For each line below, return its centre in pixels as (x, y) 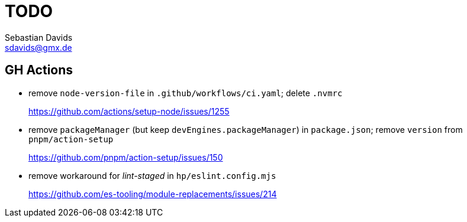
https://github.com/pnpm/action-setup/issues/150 (126, 157)
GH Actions (39, 70)
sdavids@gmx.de (38, 47)
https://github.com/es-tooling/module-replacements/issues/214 (153, 194)
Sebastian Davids (39, 37)
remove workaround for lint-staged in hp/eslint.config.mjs (152, 175)
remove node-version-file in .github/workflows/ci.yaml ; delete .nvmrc (186, 93)
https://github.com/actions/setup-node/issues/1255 (129, 111)
